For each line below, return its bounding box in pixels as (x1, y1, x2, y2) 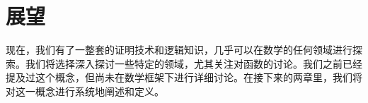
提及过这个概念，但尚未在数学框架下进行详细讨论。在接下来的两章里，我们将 (6, 70, 362, 85)
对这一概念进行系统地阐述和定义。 (6, 83, 164, 98)
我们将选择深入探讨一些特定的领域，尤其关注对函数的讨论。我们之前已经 (25, 56, 362, 71)
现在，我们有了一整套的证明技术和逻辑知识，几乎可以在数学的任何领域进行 (6, 42, 352, 57)
